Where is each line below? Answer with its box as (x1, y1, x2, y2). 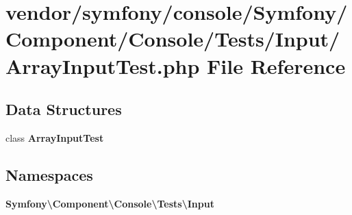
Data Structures (5, 99, 122, 120)
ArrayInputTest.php (5, 51, 200, 79)
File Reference (207, 51, 346, 79)
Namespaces (5, 164, 93, 185)
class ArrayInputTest (5, 130, 104, 144)
